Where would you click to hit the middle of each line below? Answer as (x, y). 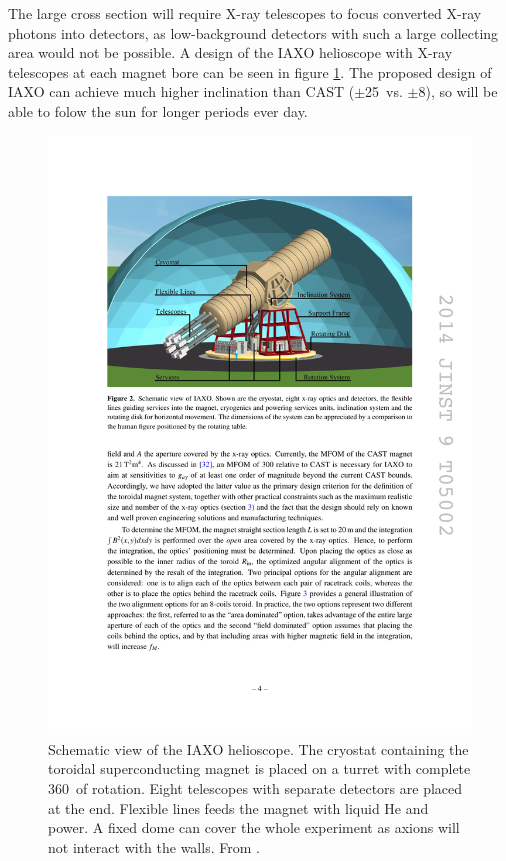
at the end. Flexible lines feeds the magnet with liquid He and (238, 807)
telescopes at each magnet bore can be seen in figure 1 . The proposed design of (250, 71)
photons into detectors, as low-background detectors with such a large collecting (253, 32)
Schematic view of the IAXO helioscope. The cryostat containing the (258, 748)
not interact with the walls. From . (154, 846)
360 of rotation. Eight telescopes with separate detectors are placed (255, 788)
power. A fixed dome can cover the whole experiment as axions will (254, 827)
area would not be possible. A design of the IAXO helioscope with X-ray (230, 52)
